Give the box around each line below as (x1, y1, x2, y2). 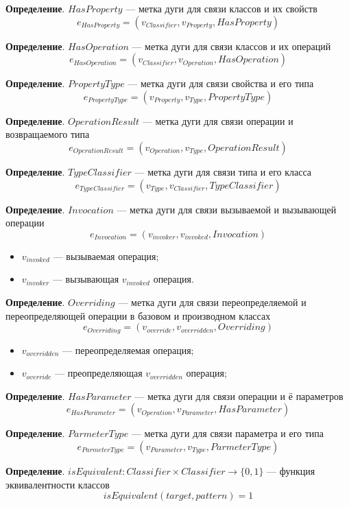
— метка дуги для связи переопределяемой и (118, 294, 306, 309)
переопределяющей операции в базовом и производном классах (5, 308, 271, 322)
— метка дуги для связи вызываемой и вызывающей (117, 202, 337, 216)
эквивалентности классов (5, 477, 110, 491)
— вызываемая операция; (53, 248, 159, 263)
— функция (267, 463, 315, 477)
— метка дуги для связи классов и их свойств (125, 1, 317, 15)
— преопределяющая (55, 366, 143, 380)
